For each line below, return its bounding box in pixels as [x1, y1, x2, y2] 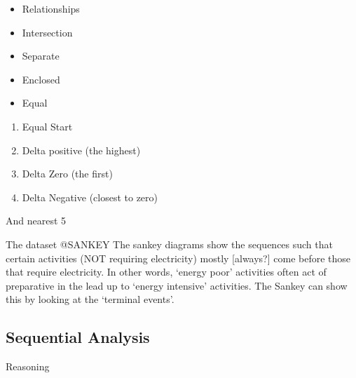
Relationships [22, 1, 80, 15]
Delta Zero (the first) [22, 166, 113, 181]
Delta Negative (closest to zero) [22, 189, 158, 204]
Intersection [22, 25, 73, 39]
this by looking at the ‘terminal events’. [6, 292, 174, 306]
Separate [22, 48, 60, 63]
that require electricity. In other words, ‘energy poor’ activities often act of [6, 264, 327, 279]
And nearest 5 [6, 213, 67, 228]
